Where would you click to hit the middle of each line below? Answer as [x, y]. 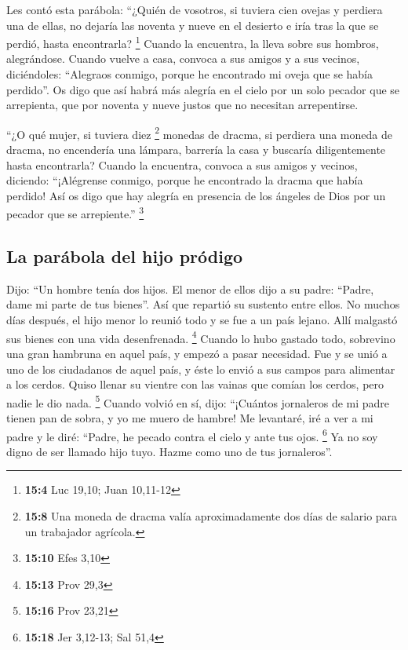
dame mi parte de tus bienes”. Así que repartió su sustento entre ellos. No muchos [203, 304]
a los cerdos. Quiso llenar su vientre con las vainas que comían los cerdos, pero [195, 384]
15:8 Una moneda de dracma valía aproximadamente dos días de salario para [211, 515]
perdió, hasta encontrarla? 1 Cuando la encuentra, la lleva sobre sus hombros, [193, 42]
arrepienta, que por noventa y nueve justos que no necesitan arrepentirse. [182, 105]
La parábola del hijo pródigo [125, 256]
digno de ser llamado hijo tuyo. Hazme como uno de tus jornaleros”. [169, 451]
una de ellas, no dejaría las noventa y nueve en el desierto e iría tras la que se [193, 25]
